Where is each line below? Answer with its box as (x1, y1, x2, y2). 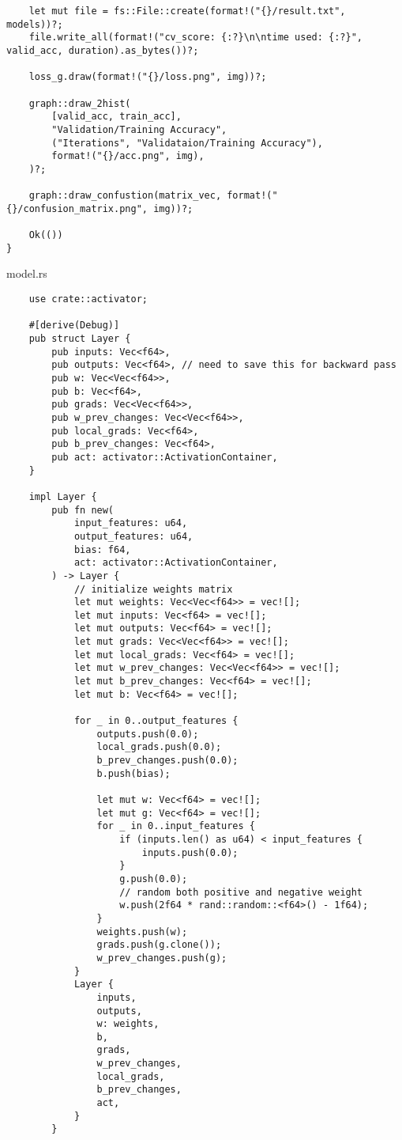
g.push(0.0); (119, 873, 188, 884)
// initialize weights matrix (73, 583, 233, 595)
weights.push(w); (96, 926, 188, 937)
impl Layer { (28, 490, 97, 502)
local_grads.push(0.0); (96, 741, 222, 753)
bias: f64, (73, 543, 131, 555)
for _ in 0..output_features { (73, 715, 239, 727)
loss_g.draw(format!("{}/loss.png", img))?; (28, 71, 267, 83)
